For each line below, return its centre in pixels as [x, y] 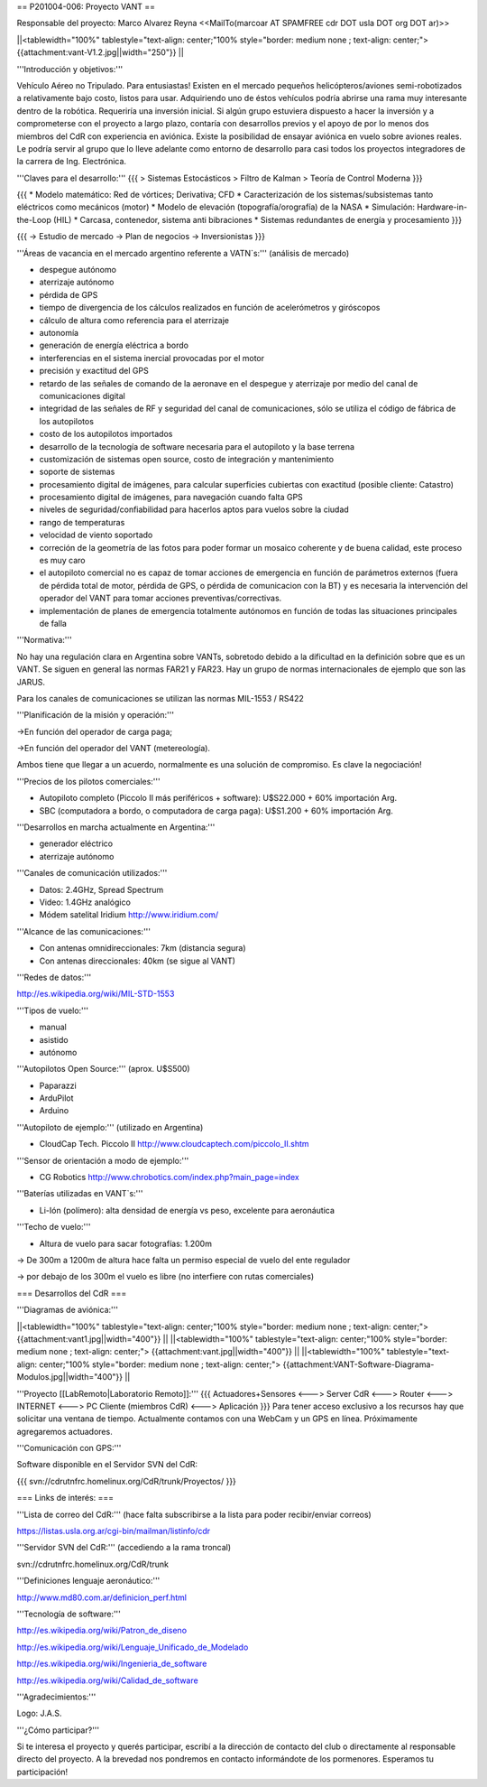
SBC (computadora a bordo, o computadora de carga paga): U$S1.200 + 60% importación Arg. [216, 810]
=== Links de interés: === [65, 1498]
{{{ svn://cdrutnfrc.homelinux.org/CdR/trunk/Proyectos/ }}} [126, 1481]
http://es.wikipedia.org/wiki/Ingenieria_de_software [112, 1664]
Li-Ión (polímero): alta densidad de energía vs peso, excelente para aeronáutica [187, 1210]
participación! [42, 1772]
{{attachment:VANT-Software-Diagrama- [358, 1364]
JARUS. [31, 682]
